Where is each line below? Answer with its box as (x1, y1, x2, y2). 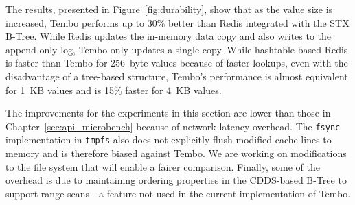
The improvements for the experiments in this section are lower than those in (5, 106, 331, 120)
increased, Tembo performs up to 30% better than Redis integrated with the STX (5, 15, 350, 29)
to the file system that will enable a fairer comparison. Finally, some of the (5, 159, 320, 173)
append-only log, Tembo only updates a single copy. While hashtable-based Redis (5, 42, 348, 56)
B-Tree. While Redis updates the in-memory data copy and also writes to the (5, 29, 332, 43)
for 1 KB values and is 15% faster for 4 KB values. (5, 82, 222, 97)
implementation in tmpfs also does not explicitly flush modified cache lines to (5, 132, 332, 147)
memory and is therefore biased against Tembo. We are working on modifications (5, 146, 347, 160)
